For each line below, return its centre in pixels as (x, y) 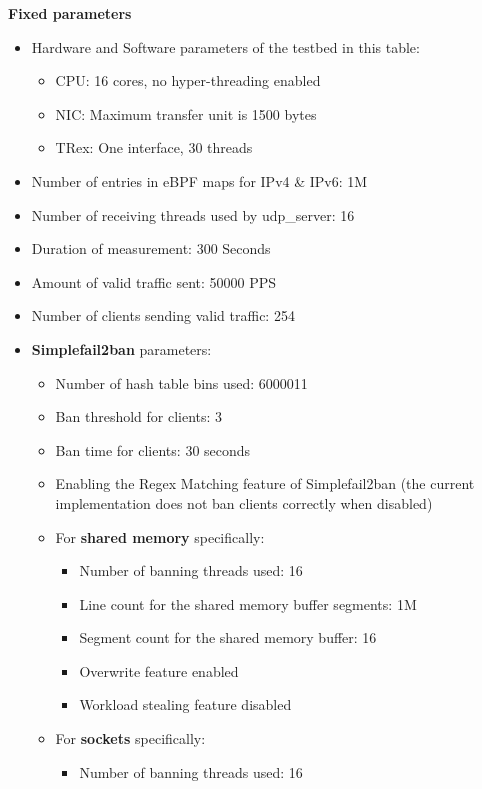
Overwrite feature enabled (159, 670)
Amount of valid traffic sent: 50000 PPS (154, 281)
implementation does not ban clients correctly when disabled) (244, 502)
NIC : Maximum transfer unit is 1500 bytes (186, 113)
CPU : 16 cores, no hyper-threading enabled (188, 80)
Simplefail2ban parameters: (121, 348)
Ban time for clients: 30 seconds (153, 449)
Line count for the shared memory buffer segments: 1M (248, 603)
